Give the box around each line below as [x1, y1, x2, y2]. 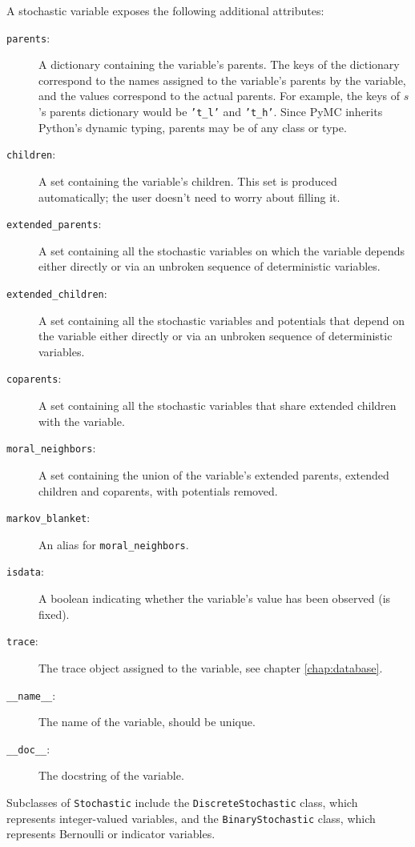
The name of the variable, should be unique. [38, 713, 256, 730]
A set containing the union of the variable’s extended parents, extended [38, 466, 389, 483]
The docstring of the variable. [38, 767, 184, 784]
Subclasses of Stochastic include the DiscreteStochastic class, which [6, 794, 358, 810]
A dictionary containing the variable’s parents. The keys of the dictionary [38, 56, 400, 73]
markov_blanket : [6, 509, 91, 526]
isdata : [6, 563, 44, 580]
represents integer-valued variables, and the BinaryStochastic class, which [6, 809, 376, 826]
